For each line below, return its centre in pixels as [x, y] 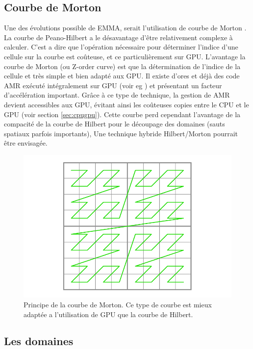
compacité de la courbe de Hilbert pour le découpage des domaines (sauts [114, 124]
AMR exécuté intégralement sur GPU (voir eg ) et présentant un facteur [113, 85]
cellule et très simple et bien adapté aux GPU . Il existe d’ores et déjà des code [122, 76]
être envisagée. [26, 143]
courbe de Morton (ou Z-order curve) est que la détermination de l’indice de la [122, 66]
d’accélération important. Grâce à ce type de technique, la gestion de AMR [117, 95]
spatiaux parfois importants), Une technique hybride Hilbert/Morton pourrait [121, 133]
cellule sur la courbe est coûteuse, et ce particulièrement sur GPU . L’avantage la [125, 56]
